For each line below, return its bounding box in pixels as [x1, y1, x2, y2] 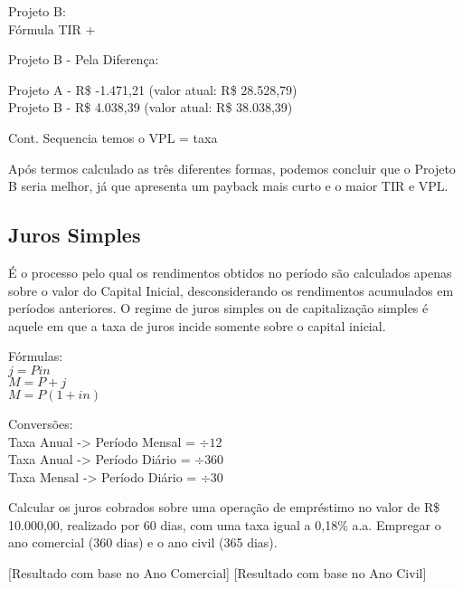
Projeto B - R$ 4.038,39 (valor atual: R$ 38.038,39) [8, 98, 293, 117]
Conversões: [8, 413, 73, 432]
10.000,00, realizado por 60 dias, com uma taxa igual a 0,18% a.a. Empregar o [8, 515, 441, 534]
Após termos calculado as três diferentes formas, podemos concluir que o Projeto [8, 158, 456, 177]
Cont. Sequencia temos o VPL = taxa [8, 128, 218, 147]
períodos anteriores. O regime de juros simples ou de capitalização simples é [8, 299, 429, 318]
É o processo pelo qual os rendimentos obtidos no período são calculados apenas [8, 262, 452, 281]
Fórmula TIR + [8, 19, 96, 38]
